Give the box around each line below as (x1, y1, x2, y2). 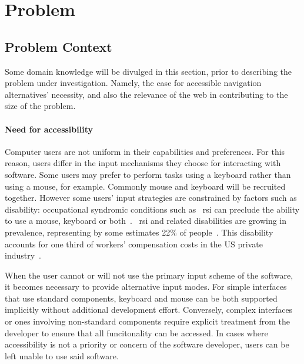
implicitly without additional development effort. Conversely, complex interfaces (5, 303, 293, 316)
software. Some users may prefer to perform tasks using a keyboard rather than (5, 168, 291, 180)
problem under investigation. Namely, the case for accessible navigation (5, 77, 262, 89)
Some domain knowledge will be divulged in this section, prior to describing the (5, 65, 292, 77)
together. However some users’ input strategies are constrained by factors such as (5, 191, 297, 204)
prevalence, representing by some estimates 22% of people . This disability (5, 226, 273, 238)
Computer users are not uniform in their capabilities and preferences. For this (5, 145, 285, 157)
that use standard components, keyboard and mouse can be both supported (5, 292, 278, 304)
